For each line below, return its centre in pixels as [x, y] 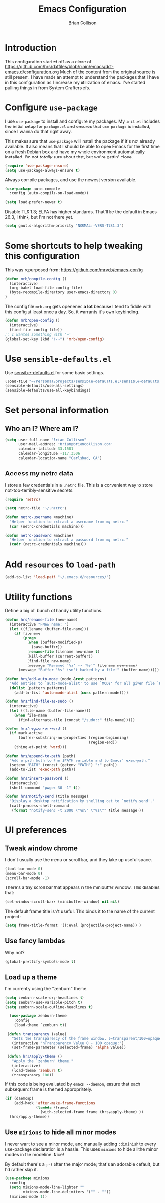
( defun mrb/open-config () [33, 321]
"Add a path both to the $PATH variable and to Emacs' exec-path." [80, 760]
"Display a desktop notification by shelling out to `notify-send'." [82, 801]
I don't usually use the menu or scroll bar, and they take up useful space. [79, 860]
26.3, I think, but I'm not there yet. [39, 217]
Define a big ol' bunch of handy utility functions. [54, 611]
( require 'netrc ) [23, 500]
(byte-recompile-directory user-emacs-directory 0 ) [64, 292]
